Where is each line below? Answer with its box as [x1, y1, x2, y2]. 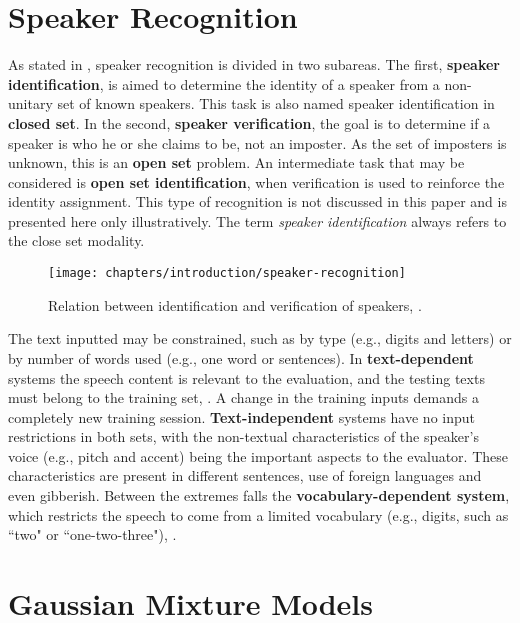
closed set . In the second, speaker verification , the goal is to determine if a [8, 112, 491, 133]
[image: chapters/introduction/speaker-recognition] [48, 266, 406, 281]
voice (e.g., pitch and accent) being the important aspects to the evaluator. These [8, 445, 508, 466]
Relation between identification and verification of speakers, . [48, 294, 422, 315]
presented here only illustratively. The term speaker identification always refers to [8, 210, 507, 231]
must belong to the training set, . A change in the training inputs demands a [8, 387, 479, 408]
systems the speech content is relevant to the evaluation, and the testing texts [8, 367, 485, 388]
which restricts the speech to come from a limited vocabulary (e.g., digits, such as [8, 504, 509, 525]
